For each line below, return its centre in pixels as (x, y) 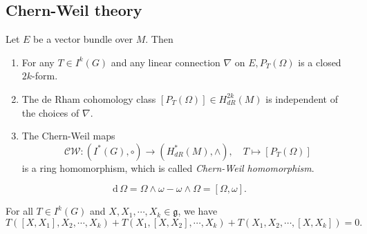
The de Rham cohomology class (89, 98)
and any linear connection (166, 62)
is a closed (320, 62)
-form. (45, 76)
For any (38, 62)
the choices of (50, 112)
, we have (198, 211)
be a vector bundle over (83, 39)
